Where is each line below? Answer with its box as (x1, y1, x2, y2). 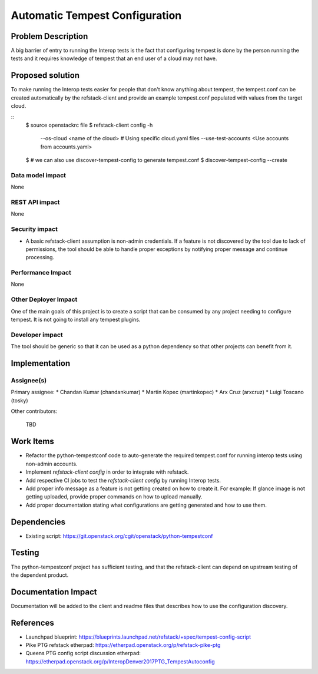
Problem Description (11, 31, 88, 41)
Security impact (11, 225, 58, 233)
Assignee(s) (11, 376, 47, 384)
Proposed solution (11, 71, 79, 81)
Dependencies (11, 517, 66, 527)
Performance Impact (11, 269, 72, 277)
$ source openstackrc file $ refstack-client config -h (25, 121, 153, 128)
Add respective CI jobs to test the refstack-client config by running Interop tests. (25, 477, 221, 484)
